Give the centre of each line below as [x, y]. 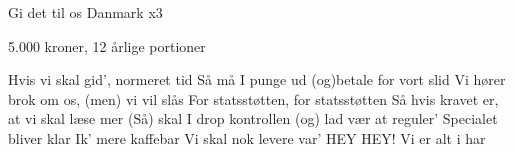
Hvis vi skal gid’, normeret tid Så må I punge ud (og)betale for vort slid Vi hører [257, 79]
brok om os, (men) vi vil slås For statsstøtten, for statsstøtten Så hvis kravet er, [253, 98]
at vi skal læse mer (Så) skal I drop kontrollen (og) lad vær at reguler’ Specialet [253, 118]
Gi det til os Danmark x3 [85, 12]
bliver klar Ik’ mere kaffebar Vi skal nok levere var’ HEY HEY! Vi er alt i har [247, 137]
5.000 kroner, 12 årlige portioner [107, 45]
